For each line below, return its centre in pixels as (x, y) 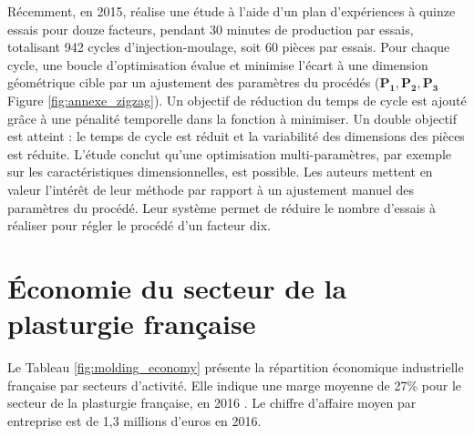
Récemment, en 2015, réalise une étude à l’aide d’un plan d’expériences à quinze (232, 11)
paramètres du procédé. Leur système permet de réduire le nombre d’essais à (222, 207)
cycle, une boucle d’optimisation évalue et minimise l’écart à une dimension (218, 64)
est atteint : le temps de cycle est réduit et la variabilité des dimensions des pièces (236, 136)
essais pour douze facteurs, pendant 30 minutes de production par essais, (211, 29)
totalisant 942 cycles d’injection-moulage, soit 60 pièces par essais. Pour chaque (229, 47)
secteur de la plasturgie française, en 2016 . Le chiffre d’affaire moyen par (212, 403)
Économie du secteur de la (177, 287)
